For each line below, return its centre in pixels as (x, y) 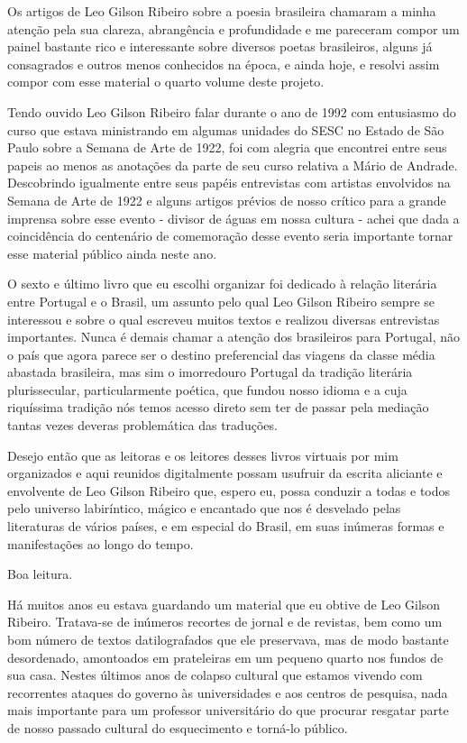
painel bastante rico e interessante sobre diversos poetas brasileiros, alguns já (220, 46)
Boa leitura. (40, 574)
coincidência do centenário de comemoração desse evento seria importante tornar (230, 236)
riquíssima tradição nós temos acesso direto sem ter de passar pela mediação (218, 407)
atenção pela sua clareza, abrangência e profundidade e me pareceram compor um (233, 28)
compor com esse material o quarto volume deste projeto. (166, 82)
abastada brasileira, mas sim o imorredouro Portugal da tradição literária (210, 372)
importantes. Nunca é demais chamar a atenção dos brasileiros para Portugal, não (234, 337)
